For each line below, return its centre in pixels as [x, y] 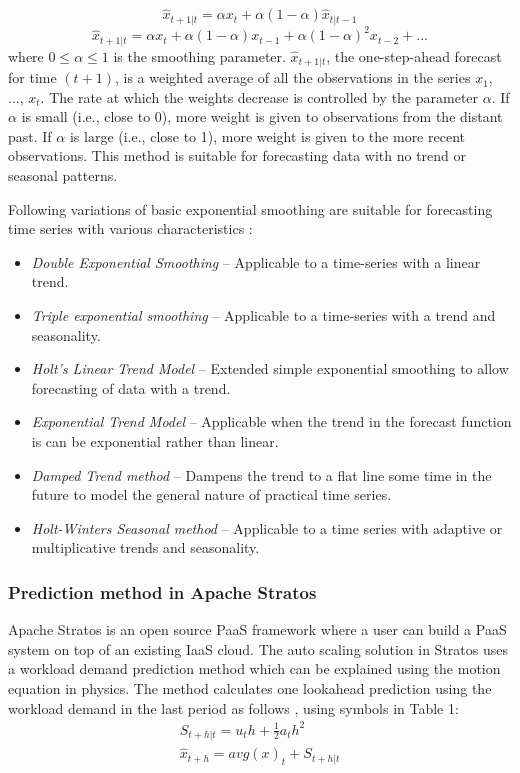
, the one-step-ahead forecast [414, 55]
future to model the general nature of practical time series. [211, 494]
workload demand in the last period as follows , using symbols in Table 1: [233, 707]
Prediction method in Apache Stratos [162, 591]
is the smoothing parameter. [199, 55]
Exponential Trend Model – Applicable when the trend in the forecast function [271, 421]
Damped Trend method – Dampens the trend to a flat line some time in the [261, 474]
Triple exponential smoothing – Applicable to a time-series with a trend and [263, 315]
